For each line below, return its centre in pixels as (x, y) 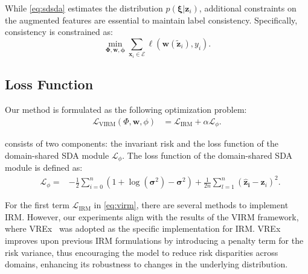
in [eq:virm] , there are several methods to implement (191, 205)
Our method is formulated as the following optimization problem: (126, 109)
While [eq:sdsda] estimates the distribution (84, 8)
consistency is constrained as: (59, 32)
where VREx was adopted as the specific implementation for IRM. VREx (143, 228)
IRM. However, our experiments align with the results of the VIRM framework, (152, 216)
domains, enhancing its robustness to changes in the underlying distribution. (146, 264)
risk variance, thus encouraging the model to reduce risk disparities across (142, 252)
